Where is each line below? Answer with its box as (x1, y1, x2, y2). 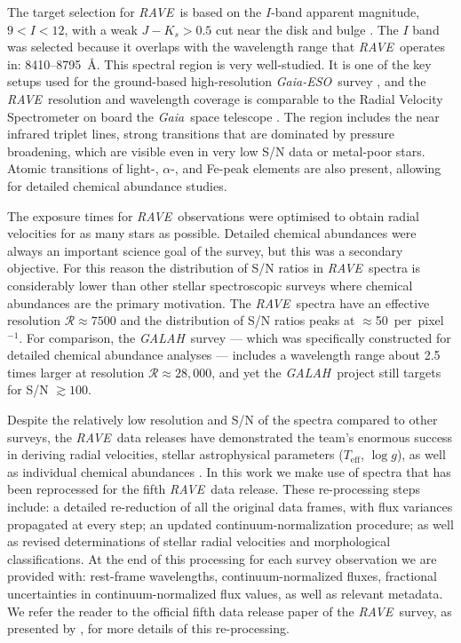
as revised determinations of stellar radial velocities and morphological (7, 532, 391, 551)
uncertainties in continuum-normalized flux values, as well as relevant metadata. (7, 584, 443, 602)
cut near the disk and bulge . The (215, 20, 399, 38)
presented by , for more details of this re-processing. (7, 619, 290, 638)
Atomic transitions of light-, (7, 159, 159, 178)
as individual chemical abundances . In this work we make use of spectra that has (7, 462, 451, 480)
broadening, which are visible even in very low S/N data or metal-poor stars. (7, 141, 425, 160)
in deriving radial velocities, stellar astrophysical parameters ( (7, 445, 344, 464)
